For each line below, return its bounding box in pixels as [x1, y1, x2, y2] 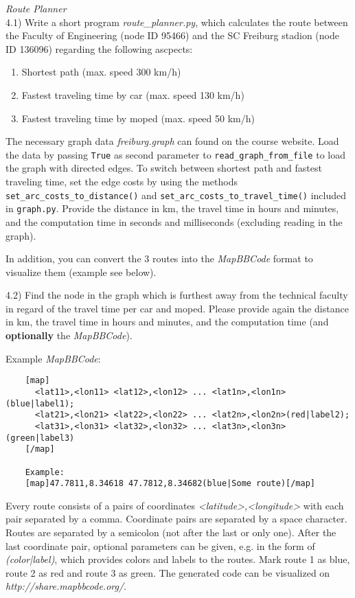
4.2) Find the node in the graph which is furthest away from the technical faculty [5, 288, 348, 302]
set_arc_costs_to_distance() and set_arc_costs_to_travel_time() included [5, 187, 346, 202]
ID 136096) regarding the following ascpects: [5, 41, 193, 56]
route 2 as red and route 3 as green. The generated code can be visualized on [5, 565, 330, 579]
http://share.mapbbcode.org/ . [5, 579, 127, 593]
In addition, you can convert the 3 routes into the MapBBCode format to [5, 251, 313, 266]
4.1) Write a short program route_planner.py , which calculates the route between [5, 14, 348, 29]
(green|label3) [5, 433, 75, 443]
